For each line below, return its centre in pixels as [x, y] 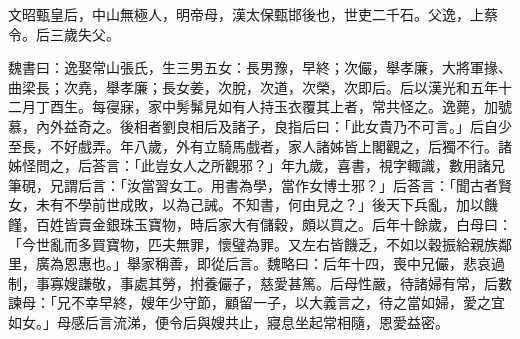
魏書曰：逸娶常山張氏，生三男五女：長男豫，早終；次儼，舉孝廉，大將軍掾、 [260, 67]
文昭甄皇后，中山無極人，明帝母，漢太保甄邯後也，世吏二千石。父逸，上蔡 [253, 14]
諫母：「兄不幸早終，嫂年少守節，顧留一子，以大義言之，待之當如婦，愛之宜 [256, 302]
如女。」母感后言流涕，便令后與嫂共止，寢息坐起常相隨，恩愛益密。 [228, 321]
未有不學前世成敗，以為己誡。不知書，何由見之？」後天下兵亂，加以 [259, 204]
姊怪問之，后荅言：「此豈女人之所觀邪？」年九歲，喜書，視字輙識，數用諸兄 [256, 165]
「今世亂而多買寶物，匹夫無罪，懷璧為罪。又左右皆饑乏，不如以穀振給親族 [253, 243]
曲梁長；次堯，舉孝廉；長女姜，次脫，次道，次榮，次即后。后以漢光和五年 [253, 86]
